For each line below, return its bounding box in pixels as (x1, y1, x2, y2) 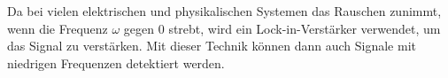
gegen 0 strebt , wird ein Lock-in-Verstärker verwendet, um (123, 19, 441, 37)
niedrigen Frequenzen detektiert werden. (7, 53, 225, 72)
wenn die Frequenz (7, 19, 108, 37)
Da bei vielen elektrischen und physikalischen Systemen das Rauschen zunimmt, (7, 2, 442, 19)
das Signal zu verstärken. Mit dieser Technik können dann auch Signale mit (7, 36, 416, 55)
